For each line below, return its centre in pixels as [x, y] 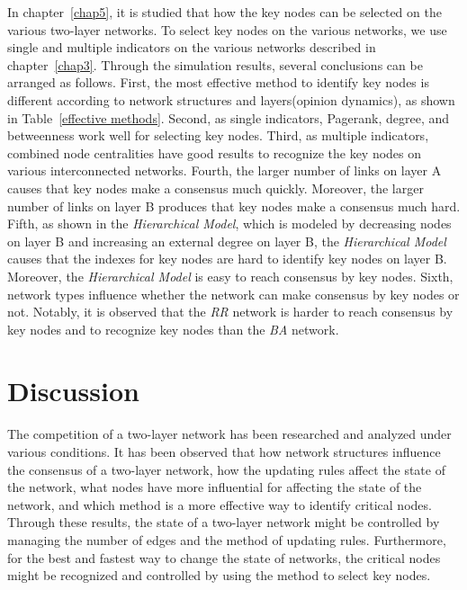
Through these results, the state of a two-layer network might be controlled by [224, 522]
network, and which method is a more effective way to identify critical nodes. [220, 504]
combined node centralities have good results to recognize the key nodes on [215, 152]
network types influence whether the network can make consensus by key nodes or [233, 294]
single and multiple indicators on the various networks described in [192, 47]
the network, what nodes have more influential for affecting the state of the [215, 487]
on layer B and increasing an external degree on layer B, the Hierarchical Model [227, 241]
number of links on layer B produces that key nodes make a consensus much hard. [234, 206]
